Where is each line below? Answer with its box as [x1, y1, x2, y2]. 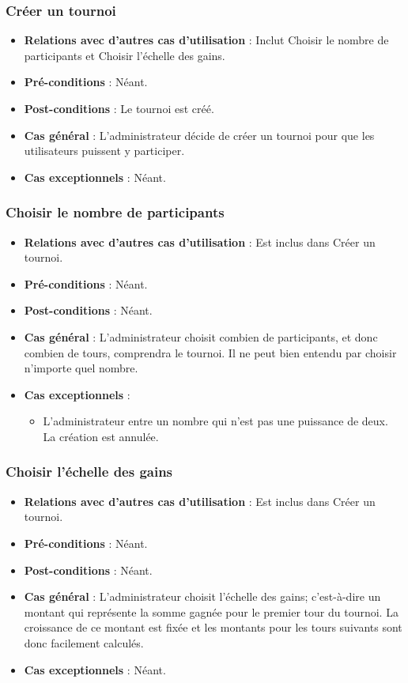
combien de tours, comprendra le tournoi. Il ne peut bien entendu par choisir [24, 344, 397, 360]
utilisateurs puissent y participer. [24, 142, 185, 159]
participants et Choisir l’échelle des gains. [24, 47, 225, 63]
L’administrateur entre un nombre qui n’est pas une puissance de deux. [43, 413, 388, 429]
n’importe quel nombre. [24, 360, 138, 376]
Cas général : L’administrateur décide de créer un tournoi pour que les [24, 126, 375, 143]
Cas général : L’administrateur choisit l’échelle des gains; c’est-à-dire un [24, 588, 381, 605]
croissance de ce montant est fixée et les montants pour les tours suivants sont [24, 619, 402, 636]
